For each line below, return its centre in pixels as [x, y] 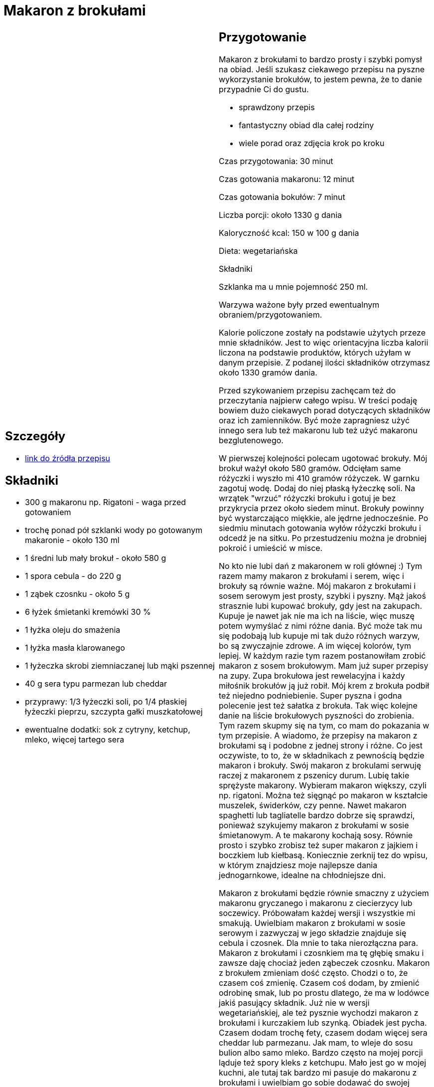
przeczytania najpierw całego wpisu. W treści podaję [318, 400]
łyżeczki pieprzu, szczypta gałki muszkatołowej [114, 712]
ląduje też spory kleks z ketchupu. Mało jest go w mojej [323, 1062]
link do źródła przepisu [68, 458]
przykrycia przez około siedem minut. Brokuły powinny [322, 508]
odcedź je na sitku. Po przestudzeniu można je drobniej [323, 538]
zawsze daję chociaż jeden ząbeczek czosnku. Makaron [324, 963]
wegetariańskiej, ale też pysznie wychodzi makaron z [319, 1012]
